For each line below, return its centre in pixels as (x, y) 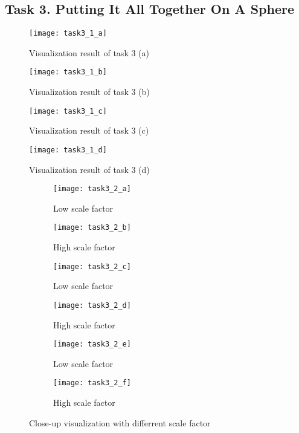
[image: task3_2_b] (92, 228)
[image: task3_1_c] (68, 111)
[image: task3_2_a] (92, 189)
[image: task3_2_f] (92, 383)
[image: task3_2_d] (92, 305)
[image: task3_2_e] (92, 344)
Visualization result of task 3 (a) (89, 52)
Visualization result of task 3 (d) (89, 169)
